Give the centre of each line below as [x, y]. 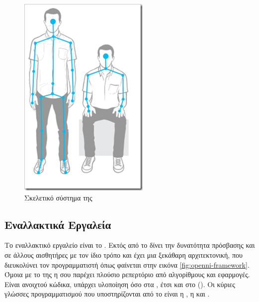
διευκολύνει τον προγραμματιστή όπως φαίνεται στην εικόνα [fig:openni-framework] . [127, 264]
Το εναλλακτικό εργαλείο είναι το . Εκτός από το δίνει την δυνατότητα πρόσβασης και [130, 245]
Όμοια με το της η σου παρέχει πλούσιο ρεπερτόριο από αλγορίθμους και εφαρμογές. [127, 274]
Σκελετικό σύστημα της [58, 197]
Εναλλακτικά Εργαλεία [58, 224]
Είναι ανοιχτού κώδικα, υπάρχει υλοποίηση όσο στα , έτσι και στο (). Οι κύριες [120, 284]
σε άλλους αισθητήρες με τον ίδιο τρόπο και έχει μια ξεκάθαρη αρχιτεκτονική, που [124, 254]
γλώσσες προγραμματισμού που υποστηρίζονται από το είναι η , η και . [107, 294]
